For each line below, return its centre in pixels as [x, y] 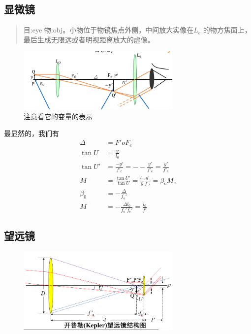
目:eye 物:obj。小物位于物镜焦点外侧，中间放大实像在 [109, 30]
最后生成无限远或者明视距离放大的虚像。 [89, 39]
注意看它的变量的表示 [58, 116]
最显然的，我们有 [31, 133]
